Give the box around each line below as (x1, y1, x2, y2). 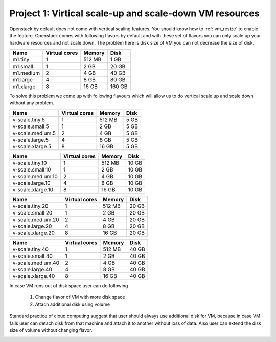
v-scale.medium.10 (12, 173, 58, 180)
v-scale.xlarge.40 (12, 272, 55, 280)
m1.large (12, 76, 33, 83)
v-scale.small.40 (12, 252, 53, 260)
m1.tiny (12, 56, 30, 63)
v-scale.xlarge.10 (12, 186, 54, 193)
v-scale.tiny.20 (12, 202, 49, 209)
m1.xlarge (12, 82, 36, 90)
